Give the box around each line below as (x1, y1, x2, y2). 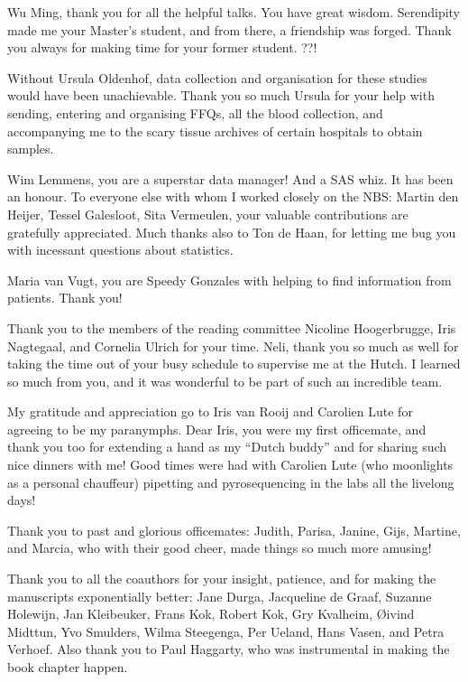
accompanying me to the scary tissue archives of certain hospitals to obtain (7, 121, 423, 140)
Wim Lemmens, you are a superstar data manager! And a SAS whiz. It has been (7, 169, 454, 188)
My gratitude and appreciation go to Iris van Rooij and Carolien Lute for (7, 402, 413, 421)
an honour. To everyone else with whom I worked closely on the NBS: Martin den (7, 187, 459, 206)
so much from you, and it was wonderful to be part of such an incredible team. (7, 371, 443, 390)
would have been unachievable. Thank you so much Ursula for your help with (7, 86, 435, 105)
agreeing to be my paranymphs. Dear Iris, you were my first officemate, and (7, 419, 427, 438)
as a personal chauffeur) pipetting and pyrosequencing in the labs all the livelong (7, 472, 454, 491)
